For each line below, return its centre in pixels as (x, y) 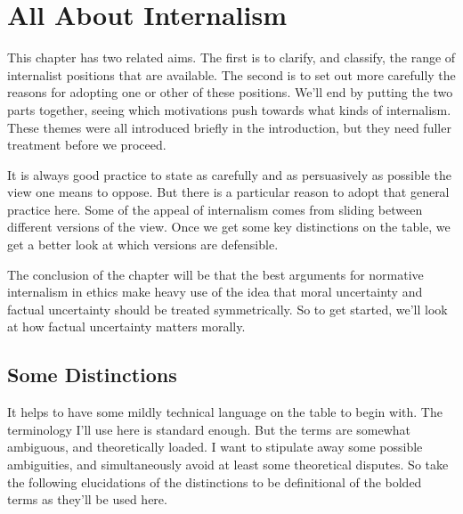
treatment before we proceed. (87, 145)
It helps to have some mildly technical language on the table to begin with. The (225, 412)
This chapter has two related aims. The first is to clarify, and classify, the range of (231, 57)
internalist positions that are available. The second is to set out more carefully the (231, 74)
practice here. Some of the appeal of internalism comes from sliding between (215, 209)
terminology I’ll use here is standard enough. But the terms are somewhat (209, 429)
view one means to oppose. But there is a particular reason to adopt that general (228, 192)
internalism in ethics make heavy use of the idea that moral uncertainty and (215, 292)
